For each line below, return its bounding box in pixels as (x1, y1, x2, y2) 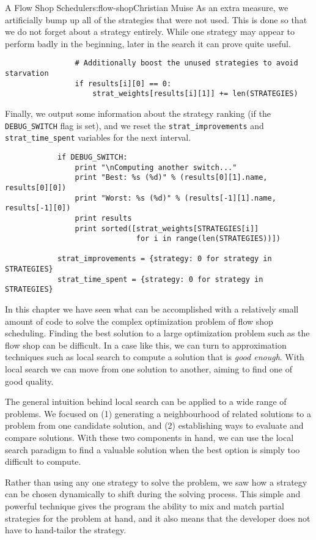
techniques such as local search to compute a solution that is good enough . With (5, 350, 304, 363)
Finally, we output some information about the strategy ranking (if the (5, 107, 271, 119)
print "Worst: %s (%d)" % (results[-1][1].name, (75, 193, 276, 202)
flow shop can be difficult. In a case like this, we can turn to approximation (5, 338, 287, 351)
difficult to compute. (5, 455, 81, 468)
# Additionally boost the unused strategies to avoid (75, 59, 298, 68)
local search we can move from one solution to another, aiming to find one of (5, 363, 293, 375)
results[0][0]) (5, 183, 67, 192)
